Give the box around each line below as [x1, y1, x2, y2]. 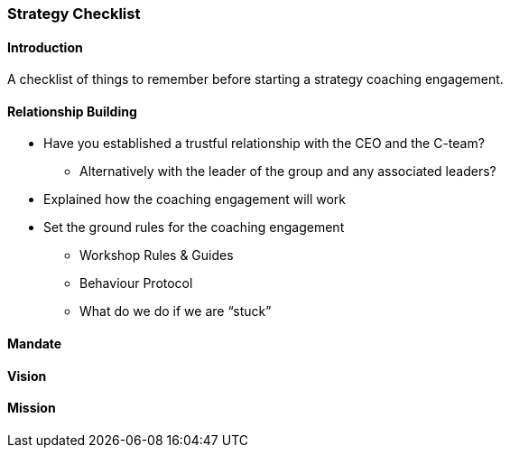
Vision [7, 367, 47, 384]
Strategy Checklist [7, 5, 141, 23]
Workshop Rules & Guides [79, 247, 234, 264]
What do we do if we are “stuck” [79, 303, 272, 320]
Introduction [7, 39, 83, 55]
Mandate [7, 336, 62, 352]
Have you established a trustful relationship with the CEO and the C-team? [43, 135, 485, 152]
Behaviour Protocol [79, 275, 193, 292]
